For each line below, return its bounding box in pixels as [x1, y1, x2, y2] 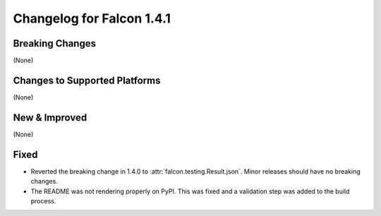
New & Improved [13, 112, 87, 124]
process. [30, 196, 56, 205]
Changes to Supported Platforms [13, 74, 161, 86]
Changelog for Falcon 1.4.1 [13, 11, 171, 26]
